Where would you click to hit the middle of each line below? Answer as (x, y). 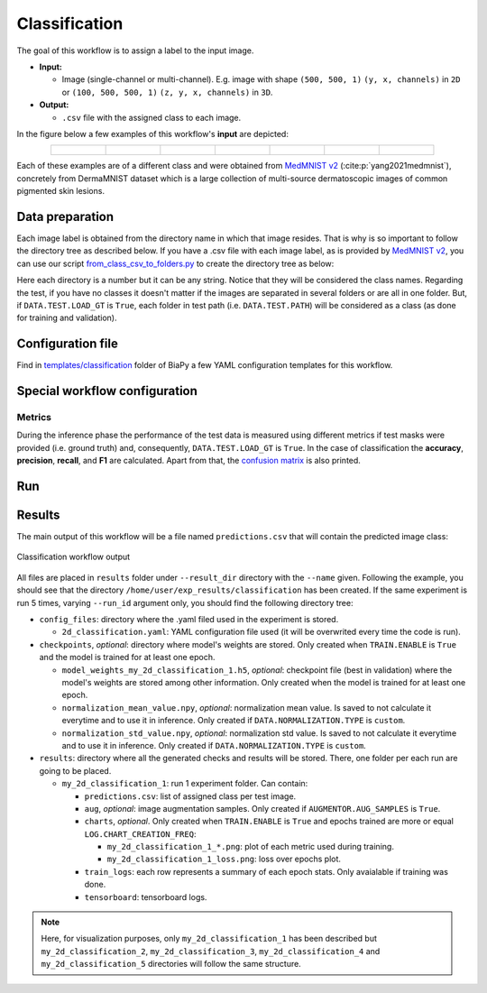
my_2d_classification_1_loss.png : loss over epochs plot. (224, 859)
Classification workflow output (74, 557)
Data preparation (65, 216)
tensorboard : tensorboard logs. (146, 896)
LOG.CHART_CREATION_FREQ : (140, 833)
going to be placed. (75, 770)
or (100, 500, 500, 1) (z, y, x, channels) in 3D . (167, 92)
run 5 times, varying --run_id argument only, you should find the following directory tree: (185, 602)
